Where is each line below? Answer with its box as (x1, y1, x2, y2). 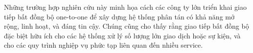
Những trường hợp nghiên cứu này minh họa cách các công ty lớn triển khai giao (4, 2, 247, 12)
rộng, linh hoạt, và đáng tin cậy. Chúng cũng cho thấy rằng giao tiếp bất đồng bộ (4, 21, 249, 31)
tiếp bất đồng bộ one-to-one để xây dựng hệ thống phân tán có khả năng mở (4, 11, 234, 21)
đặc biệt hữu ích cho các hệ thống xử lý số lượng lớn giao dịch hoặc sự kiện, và (4, 30, 241, 40)
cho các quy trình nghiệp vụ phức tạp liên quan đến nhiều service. (4, 40, 203, 50)
